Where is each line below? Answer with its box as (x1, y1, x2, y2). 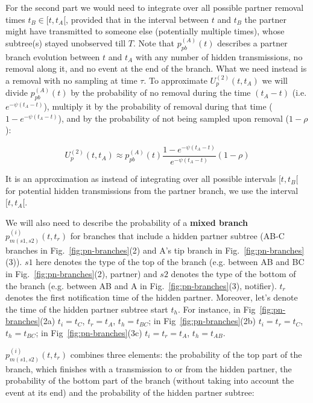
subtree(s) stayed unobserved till (5, 36, 126, 49)
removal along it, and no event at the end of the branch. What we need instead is (5, 62, 307, 75)
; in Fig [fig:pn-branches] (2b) (148, 314, 256, 327)
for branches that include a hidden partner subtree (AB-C (70, 229, 285, 242)
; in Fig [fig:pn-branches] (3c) (36, 326, 142, 339)
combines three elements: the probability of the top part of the (70, 348, 302, 360)
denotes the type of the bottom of (171, 267, 296, 280)
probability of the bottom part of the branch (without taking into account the (5, 374, 294, 387)
